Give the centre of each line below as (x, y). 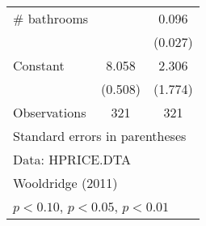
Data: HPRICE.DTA (72, 159)
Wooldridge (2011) (65, 183)
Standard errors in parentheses (100, 136)
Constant (39, 65)
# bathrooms (51, 18)
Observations (50, 112)
